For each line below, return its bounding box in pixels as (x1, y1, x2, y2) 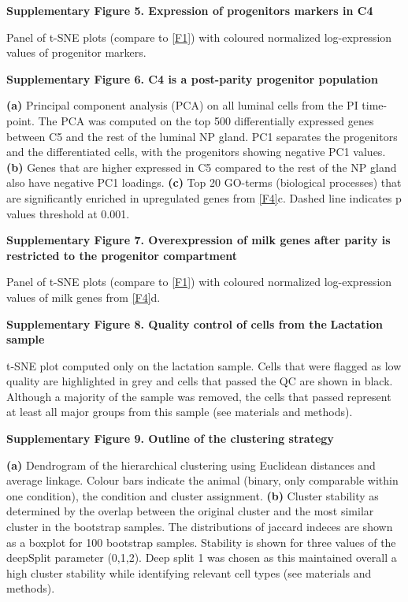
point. (6, 112, 35, 128)
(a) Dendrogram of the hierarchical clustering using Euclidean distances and (6, 456, 376, 473)
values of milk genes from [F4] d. (6, 288, 161, 305)
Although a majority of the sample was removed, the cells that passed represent (6, 388, 391, 404)
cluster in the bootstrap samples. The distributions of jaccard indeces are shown (6, 518, 393, 535)
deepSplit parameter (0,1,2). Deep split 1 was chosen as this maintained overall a (6, 549, 397, 566)
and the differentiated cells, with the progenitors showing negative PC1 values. (6, 143, 386, 160)
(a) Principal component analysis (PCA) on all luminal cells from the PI (6, 97, 358, 113)
